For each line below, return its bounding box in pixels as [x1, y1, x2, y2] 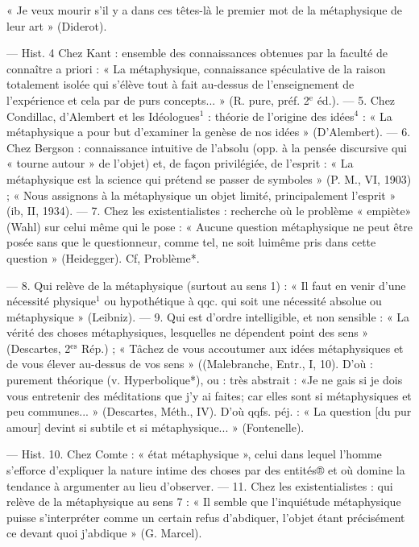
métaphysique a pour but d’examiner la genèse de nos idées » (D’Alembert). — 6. [6, 123, 411, 140]
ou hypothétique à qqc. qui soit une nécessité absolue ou [104, 292, 382, 309]
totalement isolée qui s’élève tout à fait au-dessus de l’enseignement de [6, 76, 355, 93]
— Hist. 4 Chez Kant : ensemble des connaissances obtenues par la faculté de [6, 44, 388, 61]
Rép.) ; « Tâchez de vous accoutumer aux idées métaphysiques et [81, 339, 404, 356]
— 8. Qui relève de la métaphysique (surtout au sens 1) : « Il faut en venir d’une [6, 276, 406, 293]
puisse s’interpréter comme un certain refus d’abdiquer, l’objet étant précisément [6, 508, 405, 525]
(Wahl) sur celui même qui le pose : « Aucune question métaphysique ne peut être [6, 218, 413, 234]
